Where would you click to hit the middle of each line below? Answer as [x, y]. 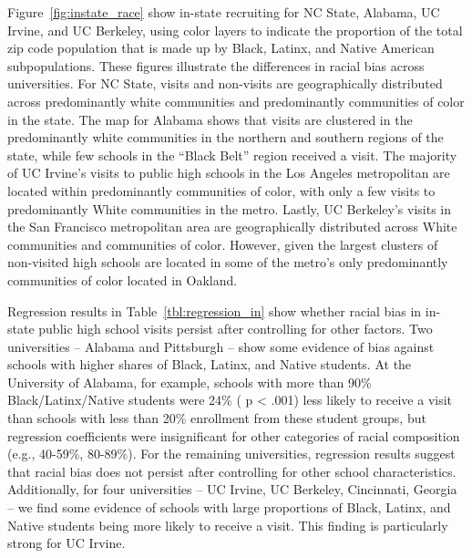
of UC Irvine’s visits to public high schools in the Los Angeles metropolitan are [229, 173]
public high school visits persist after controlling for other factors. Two [236, 329]
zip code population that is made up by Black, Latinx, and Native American [221, 48]
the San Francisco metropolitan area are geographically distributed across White [232, 227]
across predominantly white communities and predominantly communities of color [236, 101]
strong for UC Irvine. [67, 543]
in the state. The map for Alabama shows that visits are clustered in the [210, 119]
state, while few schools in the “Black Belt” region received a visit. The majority [232, 155]
